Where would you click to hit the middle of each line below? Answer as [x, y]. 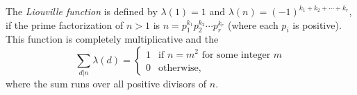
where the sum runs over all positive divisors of [106, 84]
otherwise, [180, 68]
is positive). [317, 24]
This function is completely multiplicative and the [112, 39]
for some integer [236, 55]
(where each [253, 24]
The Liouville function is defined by [82, 11]
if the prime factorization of [65, 24]
